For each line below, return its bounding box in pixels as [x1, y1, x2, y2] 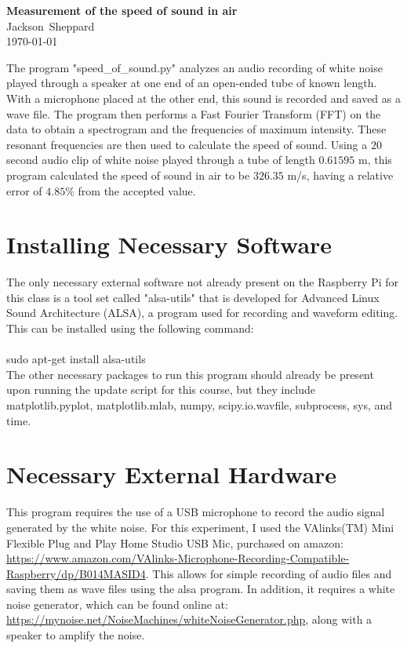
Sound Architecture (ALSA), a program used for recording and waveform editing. [6, 304, 398, 321]
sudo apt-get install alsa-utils [6, 351, 146, 367]
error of [6, 182, 42, 198]
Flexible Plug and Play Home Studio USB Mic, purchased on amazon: [6, 534, 343, 551]
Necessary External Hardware [6, 458, 337, 490]
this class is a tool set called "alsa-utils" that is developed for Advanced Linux [6, 289, 380, 305]
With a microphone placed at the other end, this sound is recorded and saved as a [6, 89, 401, 106]
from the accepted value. [78, 182, 196, 198]
